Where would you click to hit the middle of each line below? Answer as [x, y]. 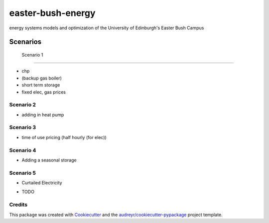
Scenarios [25, 42]
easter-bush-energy [52, 13]
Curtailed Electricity [42, 183]
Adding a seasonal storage [49, 160]
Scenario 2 [23, 105]
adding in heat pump [43, 115]
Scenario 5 [23, 173]
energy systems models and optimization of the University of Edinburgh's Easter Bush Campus [107, 28]
